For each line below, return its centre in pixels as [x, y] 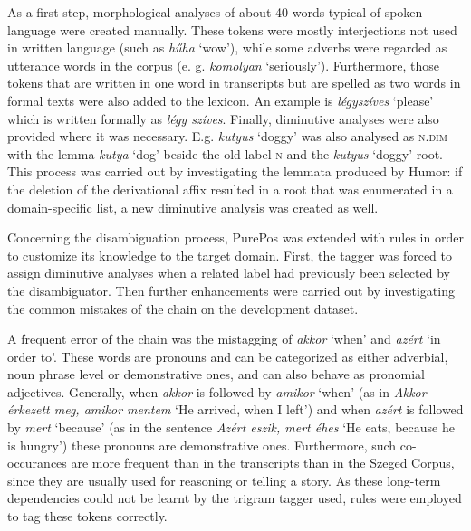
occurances [37, 463]
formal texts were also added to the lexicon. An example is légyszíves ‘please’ [221, 100]
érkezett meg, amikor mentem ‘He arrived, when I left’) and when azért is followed [235, 409]
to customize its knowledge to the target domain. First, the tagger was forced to [230, 255]
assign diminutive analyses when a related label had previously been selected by [229, 273]
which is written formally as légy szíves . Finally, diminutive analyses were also [223, 118]
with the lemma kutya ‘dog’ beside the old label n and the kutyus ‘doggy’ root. [225, 153]
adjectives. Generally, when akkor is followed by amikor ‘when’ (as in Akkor [217, 391]
